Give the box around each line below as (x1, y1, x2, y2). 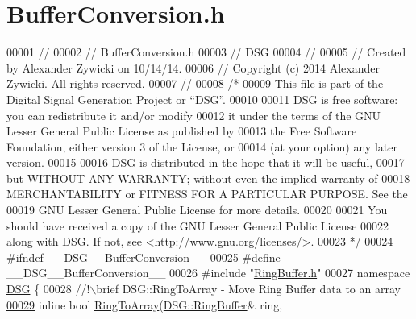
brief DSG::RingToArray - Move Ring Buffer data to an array (96, 280, 401, 297)
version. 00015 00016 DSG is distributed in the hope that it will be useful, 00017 (6, 154, 405, 171)
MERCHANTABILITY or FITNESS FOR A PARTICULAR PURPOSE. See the (6, 185, 408, 202)
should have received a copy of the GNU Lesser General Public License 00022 (6, 217, 389, 234)
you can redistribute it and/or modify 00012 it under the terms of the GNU (6, 106, 381, 123)
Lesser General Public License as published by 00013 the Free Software (6, 122, 357, 139)
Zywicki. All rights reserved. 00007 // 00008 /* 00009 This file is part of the (6, 75, 384, 92)
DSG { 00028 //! (6, 280, 90, 297)
